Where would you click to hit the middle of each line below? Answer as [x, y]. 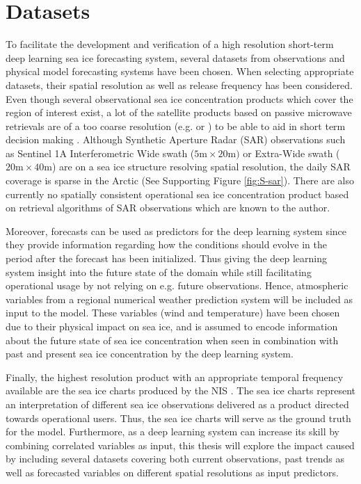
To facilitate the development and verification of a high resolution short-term [170, 44]
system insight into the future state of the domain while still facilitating [159, 272]
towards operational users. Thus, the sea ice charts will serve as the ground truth [178, 418]
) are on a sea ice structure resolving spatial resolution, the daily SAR [201, 167]
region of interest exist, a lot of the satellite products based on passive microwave [179, 112]
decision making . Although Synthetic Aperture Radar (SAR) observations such [176, 139]
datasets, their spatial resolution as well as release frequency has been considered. [179, 84]
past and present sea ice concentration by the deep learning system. [150, 354]
